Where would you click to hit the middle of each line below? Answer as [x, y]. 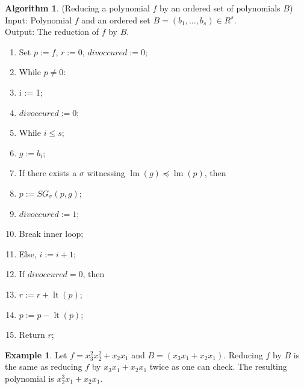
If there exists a [48, 173]
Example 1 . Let [36, 354]
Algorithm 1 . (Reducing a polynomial [77, 8]
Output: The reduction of [52, 32]
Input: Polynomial [39, 20]
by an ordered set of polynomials [220, 8]
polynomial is [29, 378]
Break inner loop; [51, 234]
